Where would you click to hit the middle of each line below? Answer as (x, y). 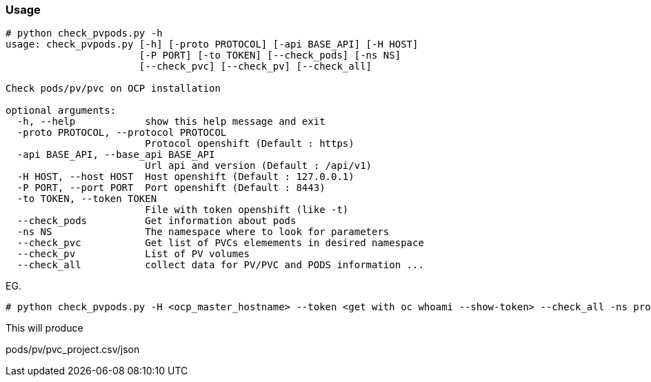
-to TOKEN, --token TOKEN (87, 199)
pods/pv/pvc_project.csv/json (73, 350)
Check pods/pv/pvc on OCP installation (113, 89)
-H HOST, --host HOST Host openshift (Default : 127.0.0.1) (186, 177)
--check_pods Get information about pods (157, 221)
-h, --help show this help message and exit (171, 122)
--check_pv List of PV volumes (133, 254)
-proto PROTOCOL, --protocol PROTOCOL (122, 133)
